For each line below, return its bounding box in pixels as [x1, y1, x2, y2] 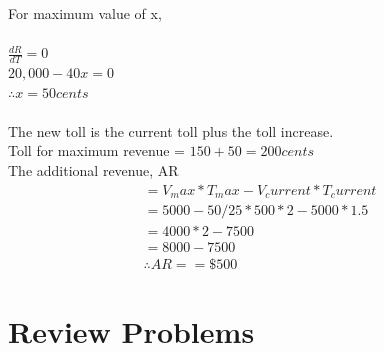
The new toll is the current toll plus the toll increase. [8, 120, 334, 141]
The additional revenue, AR [8, 159, 179, 180]
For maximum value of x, [8, 3, 162, 23]
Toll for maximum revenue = [8, 140, 186, 161]
